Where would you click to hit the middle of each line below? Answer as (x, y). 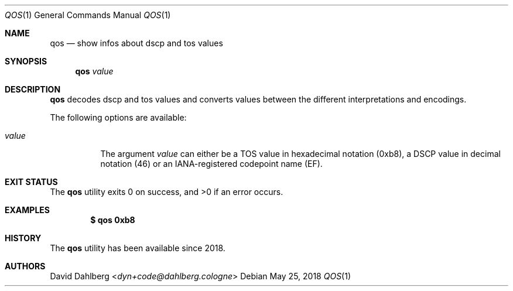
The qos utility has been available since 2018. (138, 248)
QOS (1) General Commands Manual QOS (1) (88, 15)
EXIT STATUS (31, 182)
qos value (94, 71)
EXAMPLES (27, 210)
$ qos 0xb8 (113, 220)
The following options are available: (118, 117)
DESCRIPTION (33, 89)
